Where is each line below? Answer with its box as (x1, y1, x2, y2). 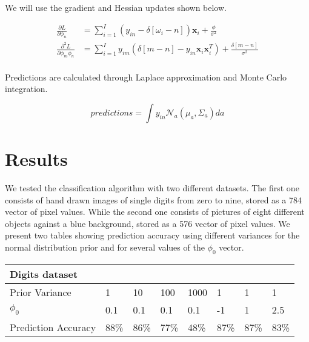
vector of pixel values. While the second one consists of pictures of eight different (5, 205, 305, 218)
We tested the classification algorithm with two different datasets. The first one (5, 182, 299, 194)
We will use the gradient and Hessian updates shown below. (5, 1, 227, 13)
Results (5, 146, 68, 171)
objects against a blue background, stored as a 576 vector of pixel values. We (5, 217, 290, 229)
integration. (5, 82, 48, 95)
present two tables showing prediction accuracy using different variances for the (5, 229, 300, 242)
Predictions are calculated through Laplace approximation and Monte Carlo (5, 70, 287, 83)
